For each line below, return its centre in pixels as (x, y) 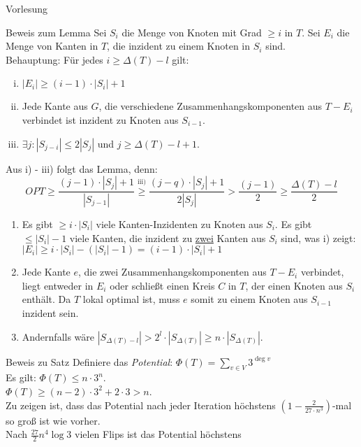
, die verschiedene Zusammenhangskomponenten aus (211, 106)
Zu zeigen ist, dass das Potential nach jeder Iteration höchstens (141, 405)
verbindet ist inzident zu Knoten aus (100, 119)
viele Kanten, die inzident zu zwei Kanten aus (168, 237)
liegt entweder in (58, 285)
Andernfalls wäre (58, 336)
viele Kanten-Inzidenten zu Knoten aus (179, 224)
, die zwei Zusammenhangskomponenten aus (172, 272)
